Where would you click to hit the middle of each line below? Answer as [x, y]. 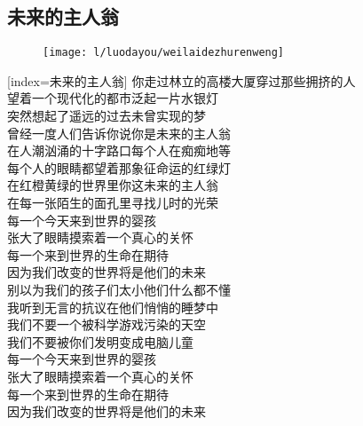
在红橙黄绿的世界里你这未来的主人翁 [113, 185]
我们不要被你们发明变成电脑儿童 [100, 341]
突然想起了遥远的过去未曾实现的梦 [107, 116]
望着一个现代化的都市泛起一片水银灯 [113, 98]
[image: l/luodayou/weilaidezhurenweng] [164, 53]
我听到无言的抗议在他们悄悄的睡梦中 [113, 307]
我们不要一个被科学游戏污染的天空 [107, 324]
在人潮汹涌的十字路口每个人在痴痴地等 [119, 150]
